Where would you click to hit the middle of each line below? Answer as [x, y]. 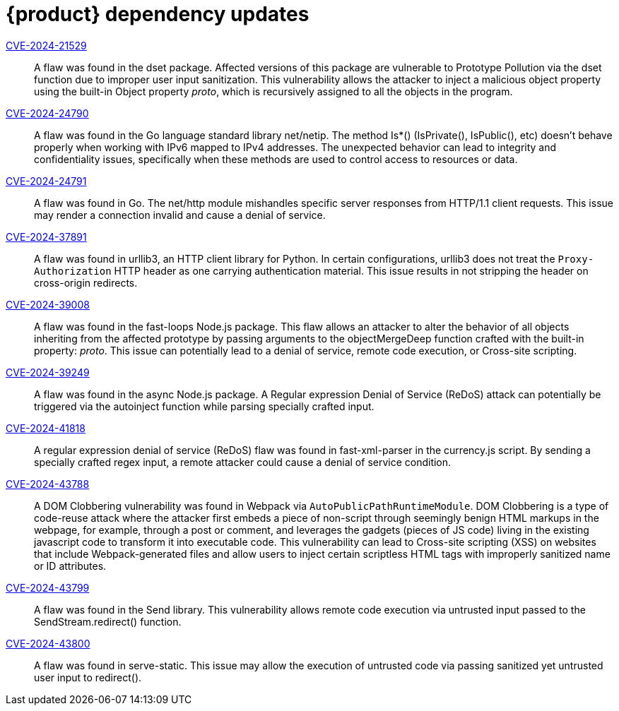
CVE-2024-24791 [46, 181]
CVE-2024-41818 [46, 428]
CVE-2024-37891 [46, 237]
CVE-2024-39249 [48, 372]
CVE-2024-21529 [46, 45]
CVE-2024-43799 [48, 587]
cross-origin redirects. [86, 282]
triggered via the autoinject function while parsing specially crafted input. [204, 406]
